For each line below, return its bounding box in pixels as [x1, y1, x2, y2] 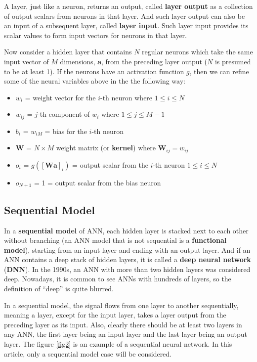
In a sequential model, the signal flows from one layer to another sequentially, [4, 300, 239, 310]
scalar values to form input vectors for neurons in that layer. [4, 30, 187, 40]
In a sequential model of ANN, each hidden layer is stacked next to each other [4, 225, 249, 235]
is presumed [214, 56, 251, 66]
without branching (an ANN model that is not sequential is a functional [4, 235, 227, 245]
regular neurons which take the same [142, 46, 253, 57]
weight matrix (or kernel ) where [56, 142, 156, 153]
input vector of [4, 56, 49, 66]
